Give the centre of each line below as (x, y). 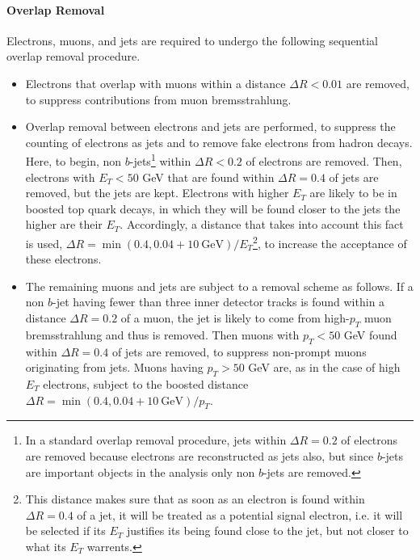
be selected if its (65, 531)
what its (46, 546)
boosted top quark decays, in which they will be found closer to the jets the (213, 208)
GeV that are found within (208, 177)
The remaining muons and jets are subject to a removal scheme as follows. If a (219, 286)
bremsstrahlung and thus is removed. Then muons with (162, 334)
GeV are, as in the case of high (324, 367)
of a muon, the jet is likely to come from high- (235, 318)
